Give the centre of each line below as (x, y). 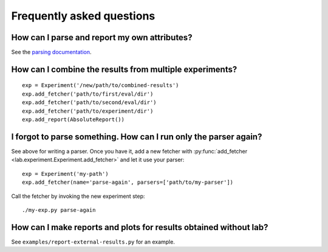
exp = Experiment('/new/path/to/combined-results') (101, 86)
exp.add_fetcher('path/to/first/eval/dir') (88, 94)
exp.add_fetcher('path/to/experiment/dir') (88, 111)
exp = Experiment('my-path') (65, 174)
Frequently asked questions (83, 16)
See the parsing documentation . (51, 52)
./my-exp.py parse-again (59, 210)
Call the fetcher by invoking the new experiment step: (78, 196)
